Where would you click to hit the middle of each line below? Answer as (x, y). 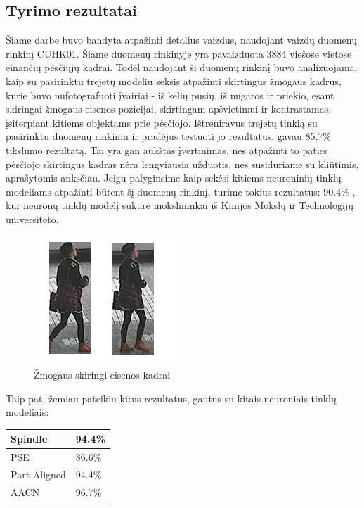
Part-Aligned (38, 475)
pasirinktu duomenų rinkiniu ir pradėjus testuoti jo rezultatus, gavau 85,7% (168, 136)
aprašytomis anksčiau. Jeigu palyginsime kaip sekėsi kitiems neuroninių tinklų (174, 178)
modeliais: (27, 412)
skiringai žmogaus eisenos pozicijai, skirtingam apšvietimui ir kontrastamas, (169, 109)
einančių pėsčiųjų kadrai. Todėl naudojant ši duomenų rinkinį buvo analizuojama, (182, 67)
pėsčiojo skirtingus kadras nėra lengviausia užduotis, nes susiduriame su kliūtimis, (182, 164)
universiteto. (32, 218)
